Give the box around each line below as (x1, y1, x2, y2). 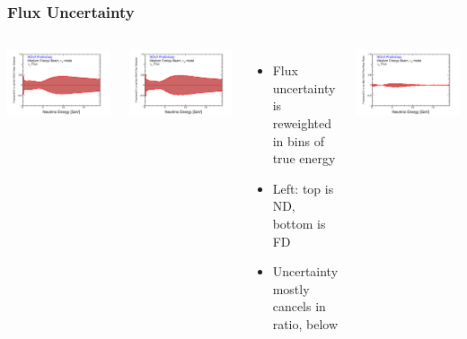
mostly (272, 279, 310, 298)
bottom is (272, 213, 326, 232)
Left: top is (272, 178, 334, 197)
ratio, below (272, 314, 339, 333)
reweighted (272, 114, 332, 132)
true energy (272, 149, 336, 168)
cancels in (272, 297, 326, 316)
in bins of (272, 131, 324, 150)
